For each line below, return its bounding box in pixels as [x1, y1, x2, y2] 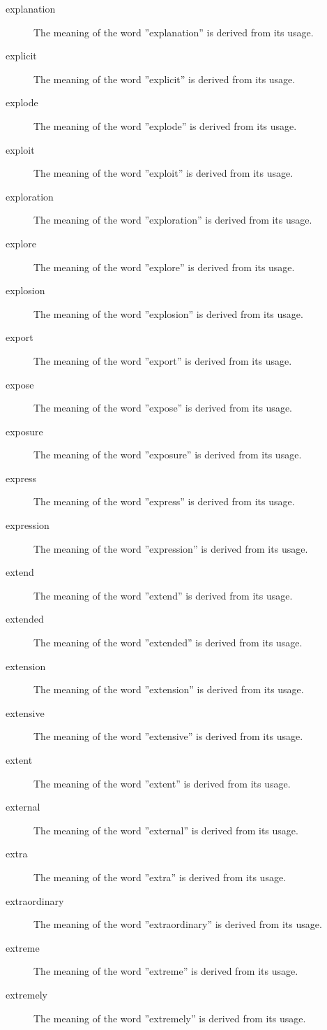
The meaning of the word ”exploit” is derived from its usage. [33, 166, 294, 180]
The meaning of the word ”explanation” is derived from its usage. [33, 24, 314, 39]
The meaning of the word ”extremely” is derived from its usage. [33, 1010, 306, 1025]
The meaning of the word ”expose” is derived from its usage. [33, 400, 292, 415]
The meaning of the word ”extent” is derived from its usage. [33, 776, 291, 790]
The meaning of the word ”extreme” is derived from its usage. [33, 964, 298, 978]
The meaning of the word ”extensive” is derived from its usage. [33, 729, 303, 744]
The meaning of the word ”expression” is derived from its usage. [33, 541, 308, 556]
